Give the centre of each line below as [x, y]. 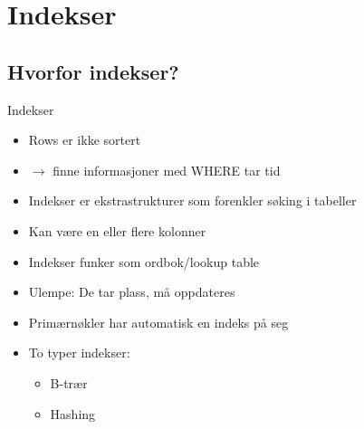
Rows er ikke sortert [85, 140]
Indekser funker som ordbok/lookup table [144, 261]
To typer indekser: [79, 353]
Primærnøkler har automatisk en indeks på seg [158, 322]
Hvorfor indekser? [93, 71]
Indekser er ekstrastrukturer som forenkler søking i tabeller [192, 200]
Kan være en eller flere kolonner [117, 230]
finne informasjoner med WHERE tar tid [167, 170]
